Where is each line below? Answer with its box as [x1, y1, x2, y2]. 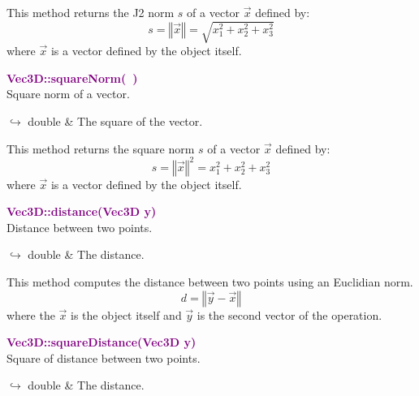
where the [6, 306, 55, 323]
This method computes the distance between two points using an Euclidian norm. [6, 273, 413, 290]
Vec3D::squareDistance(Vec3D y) [6, 334, 197, 351]
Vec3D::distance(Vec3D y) [6, 203, 157, 220]
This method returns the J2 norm [6, 4, 175, 20]
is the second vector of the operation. [197, 306, 382, 323]
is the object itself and [71, 306, 182, 323]
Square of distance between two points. [6, 349, 201, 366]
